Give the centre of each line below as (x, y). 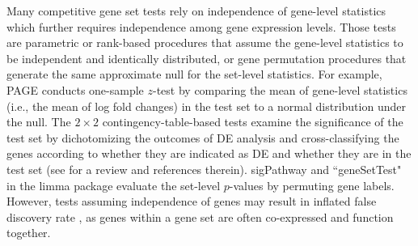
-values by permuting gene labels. (312, 185)
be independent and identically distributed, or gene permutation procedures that (207, 58)
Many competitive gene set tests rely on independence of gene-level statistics (196, 11)
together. (29, 233)
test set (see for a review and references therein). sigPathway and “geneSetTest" (204, 169)
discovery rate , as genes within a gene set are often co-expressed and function (200, 216)
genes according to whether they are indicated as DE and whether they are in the (209, 153)
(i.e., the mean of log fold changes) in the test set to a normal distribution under (206, 106)
